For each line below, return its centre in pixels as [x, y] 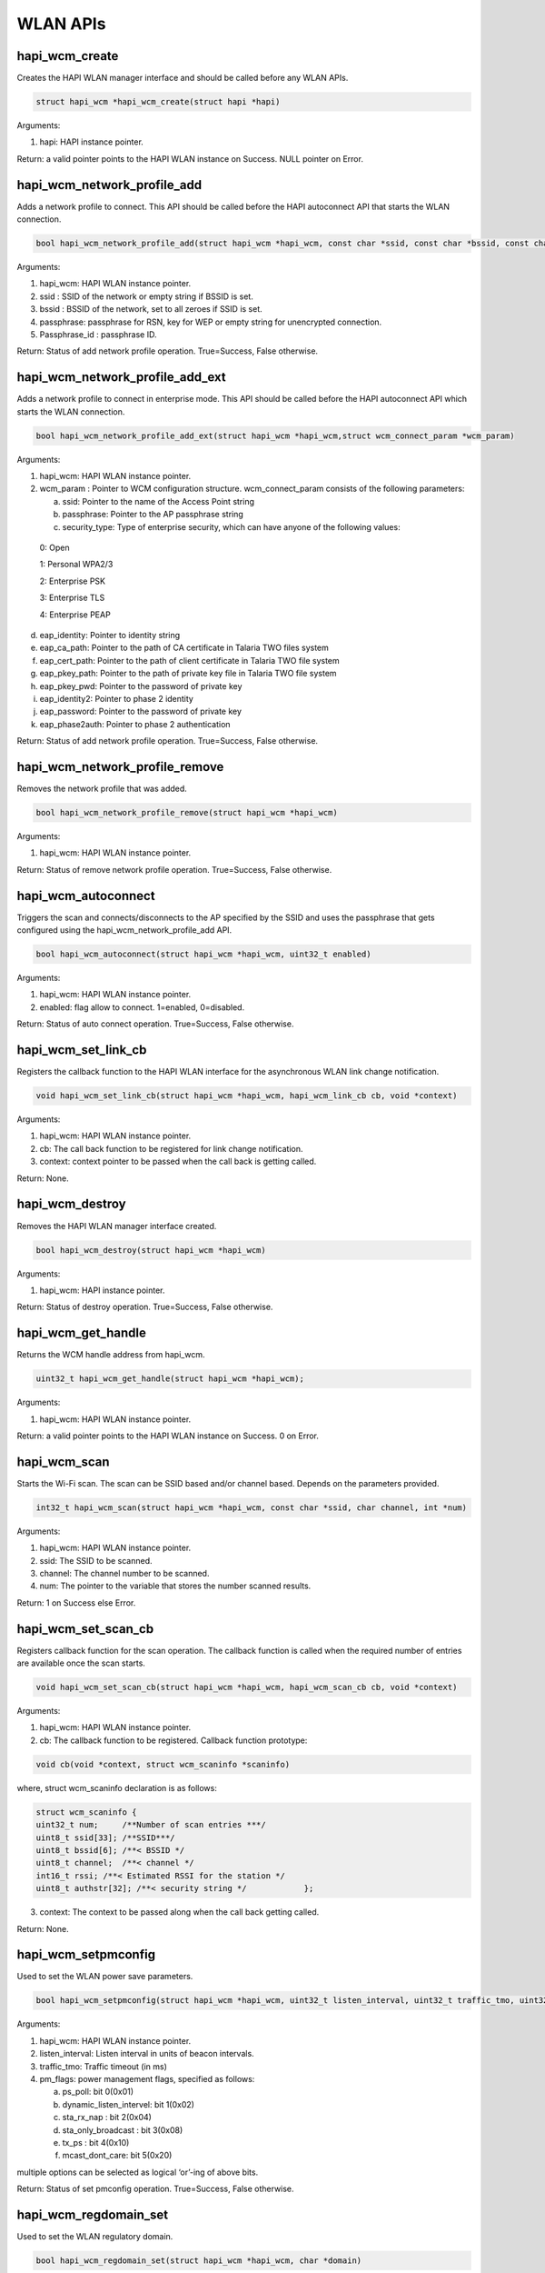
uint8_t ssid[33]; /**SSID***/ [106, 1837]
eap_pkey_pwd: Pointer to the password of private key [141, 686]
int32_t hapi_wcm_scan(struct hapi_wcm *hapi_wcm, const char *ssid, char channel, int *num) [252, 1507]
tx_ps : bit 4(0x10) [96, 2142]
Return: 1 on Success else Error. [76, 1602]
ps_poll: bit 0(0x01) [98, 2092]
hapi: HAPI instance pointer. [92, 142]
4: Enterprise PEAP [75, 615]
